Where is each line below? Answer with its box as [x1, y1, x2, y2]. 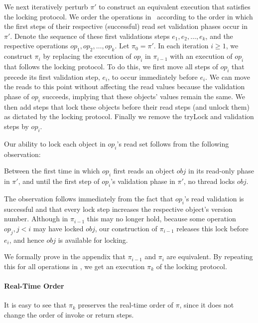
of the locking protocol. [156, 261, 227, 271]
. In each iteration [153, 40, 209, 51]
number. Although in [4, 213, 68, 224]
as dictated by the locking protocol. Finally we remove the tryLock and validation [4, 111, 254, 122]
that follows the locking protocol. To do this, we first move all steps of [4, 61, 218, 71]
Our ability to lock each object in [4, 138, 106, 149]
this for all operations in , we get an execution [4, 261, 145, 271]
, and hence [9, 234, 44, 245]
